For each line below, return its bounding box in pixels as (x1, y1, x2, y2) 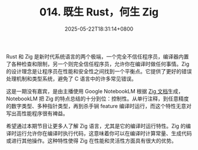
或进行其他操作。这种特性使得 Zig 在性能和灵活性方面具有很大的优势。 (6, 137, 177, 144)
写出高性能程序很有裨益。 (6, 110, 68, 117)
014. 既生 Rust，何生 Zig (39, 5, 159, 19)
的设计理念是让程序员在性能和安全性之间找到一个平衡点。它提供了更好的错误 (6, 67, 192, 74)
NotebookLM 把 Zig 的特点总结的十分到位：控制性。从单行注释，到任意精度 (6, 95, 189, 102)
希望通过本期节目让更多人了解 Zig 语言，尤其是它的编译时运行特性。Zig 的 (6, 122, 186, 129)
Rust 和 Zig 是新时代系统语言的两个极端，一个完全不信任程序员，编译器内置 (6, 53, 189, 60)
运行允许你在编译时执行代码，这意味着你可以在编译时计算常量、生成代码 (16, 129, 192, 136)
